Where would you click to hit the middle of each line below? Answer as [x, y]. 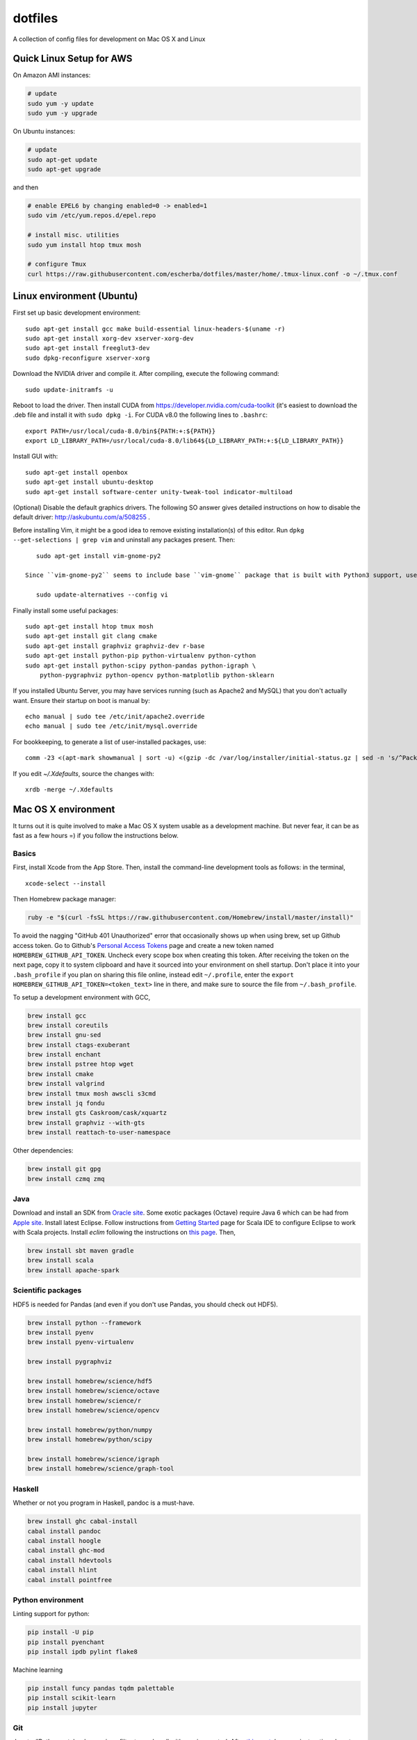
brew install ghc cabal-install [83, 1521]
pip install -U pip [60, 1632]
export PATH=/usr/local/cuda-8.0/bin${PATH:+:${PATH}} [121, 431]
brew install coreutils [68, 1025]
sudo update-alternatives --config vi [102, 595]
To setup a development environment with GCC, [82, 997]
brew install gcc [57, 1015]
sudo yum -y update [60, 103]
